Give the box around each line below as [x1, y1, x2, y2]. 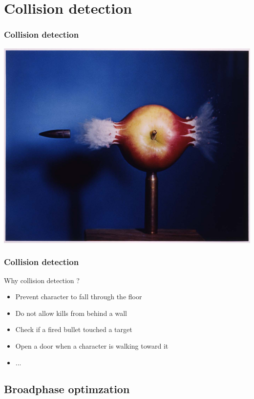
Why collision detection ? [4, 275, 80, 285]
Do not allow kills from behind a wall [15, 308, 127, 318]
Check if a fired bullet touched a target [15, 324, 132, 334]
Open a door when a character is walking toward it [15, 340, 169, 351]
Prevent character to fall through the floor [15, 291, 142, 302]
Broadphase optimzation [4, 381, 130, 396]
